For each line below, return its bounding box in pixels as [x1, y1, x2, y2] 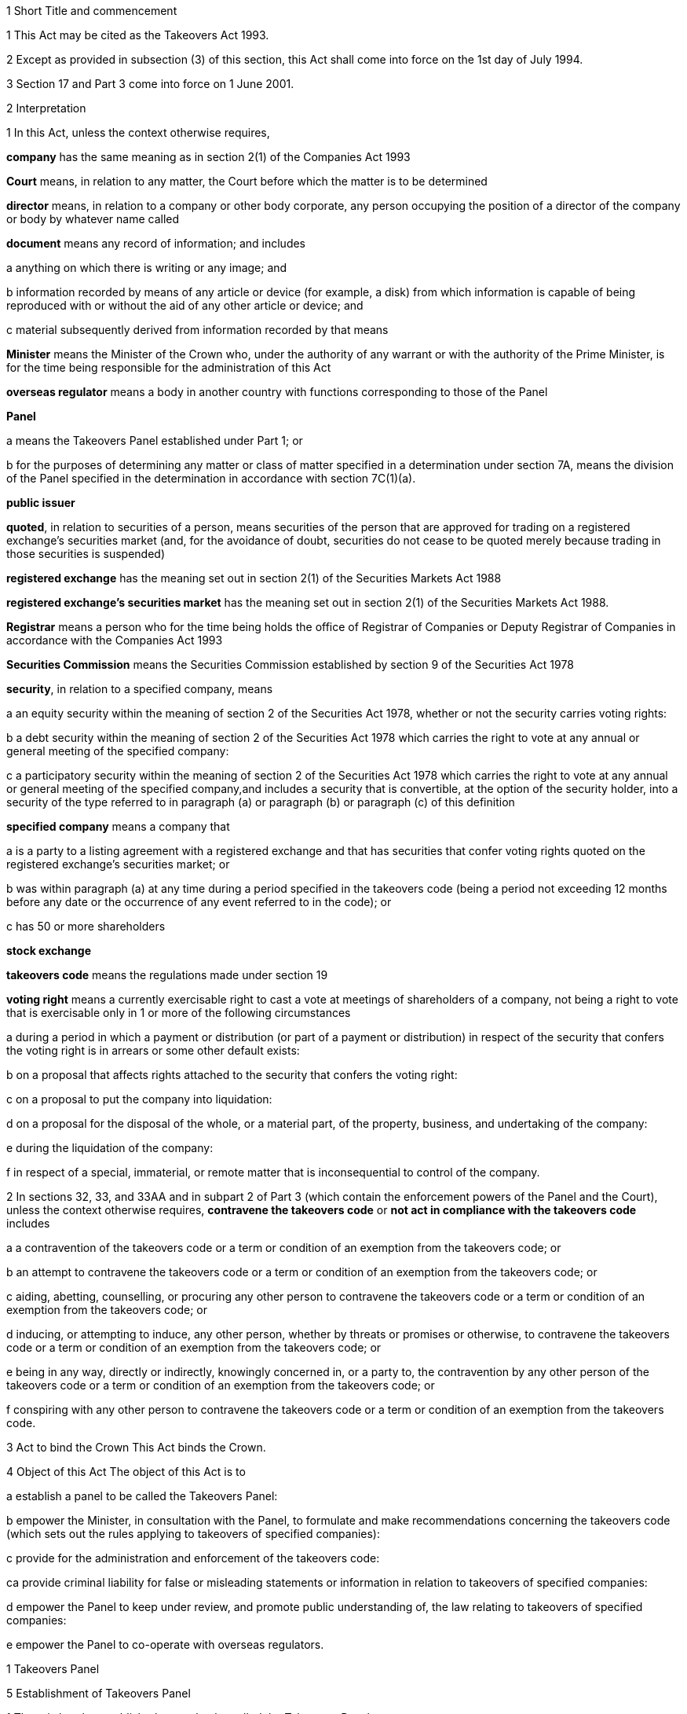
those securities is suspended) [6, 547, 166, 560]
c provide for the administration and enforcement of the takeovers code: [6, 1551, 380, 1565]
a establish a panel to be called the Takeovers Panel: [6, 1489, 278, 1503]
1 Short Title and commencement [6, 4, 177, 17]
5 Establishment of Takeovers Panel [6, 1686, 191, 1700]
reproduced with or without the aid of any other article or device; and [6, 299, 364, 312]
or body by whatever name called [6, 212, 180, 226]
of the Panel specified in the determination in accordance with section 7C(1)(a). [6, 472, 416, 485]
